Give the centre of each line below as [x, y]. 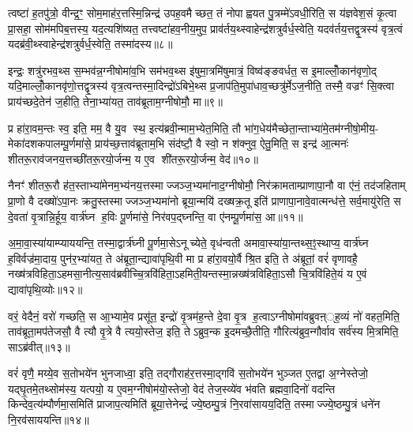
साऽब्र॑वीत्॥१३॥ [39, 346]
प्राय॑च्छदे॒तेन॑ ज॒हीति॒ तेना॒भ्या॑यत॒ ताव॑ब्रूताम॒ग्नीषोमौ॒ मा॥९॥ [115, 101]
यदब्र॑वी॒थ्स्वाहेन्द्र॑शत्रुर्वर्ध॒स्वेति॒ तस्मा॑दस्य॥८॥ [90, 44]
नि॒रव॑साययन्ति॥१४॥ [49, 420]
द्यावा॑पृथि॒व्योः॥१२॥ [45, 289]
